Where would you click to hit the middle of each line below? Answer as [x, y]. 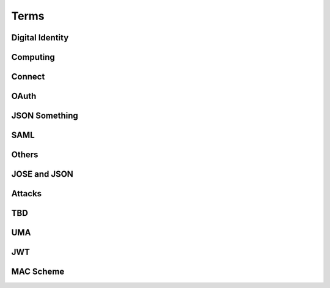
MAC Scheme [38, 272]
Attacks [27, 194]
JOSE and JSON [42, 174]
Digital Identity [40, 38]
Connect [28, 77]
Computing [33, 57]
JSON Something [45, 116]
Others [25, 155]
